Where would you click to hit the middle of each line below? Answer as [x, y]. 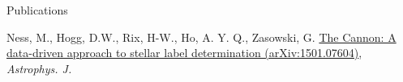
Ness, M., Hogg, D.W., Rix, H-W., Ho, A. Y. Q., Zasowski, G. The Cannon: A [201, 37]
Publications [37, 10]
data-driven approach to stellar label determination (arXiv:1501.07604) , [184, 53]
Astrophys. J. [39, 68]
